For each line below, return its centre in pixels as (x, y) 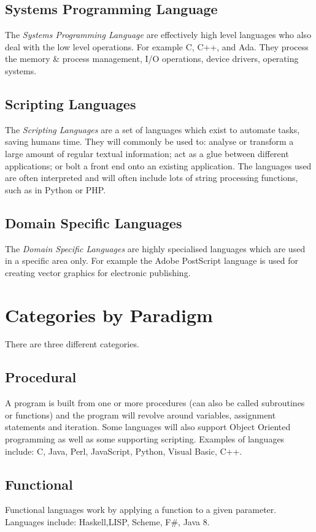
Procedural (41, 377)
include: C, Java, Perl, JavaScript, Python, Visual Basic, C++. (124, 451)
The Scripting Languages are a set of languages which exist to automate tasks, (152, 129)
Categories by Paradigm (109, 314)
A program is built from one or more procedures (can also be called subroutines (155, 403)
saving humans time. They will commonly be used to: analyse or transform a (149, 141)
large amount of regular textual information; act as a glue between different (147, 153)
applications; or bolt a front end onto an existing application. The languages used (158, 165)
